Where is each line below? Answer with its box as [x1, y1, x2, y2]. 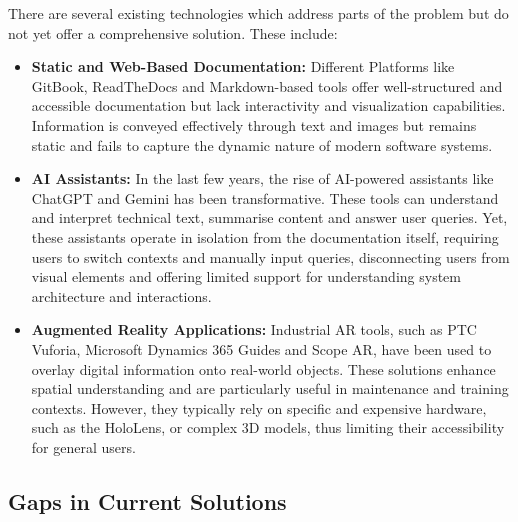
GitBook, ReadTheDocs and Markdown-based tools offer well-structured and [31, 75, 503, 96]
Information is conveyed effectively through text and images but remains [31, 114, 477, 135]
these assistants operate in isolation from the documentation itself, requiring [31, 226, 499, 247]
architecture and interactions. [31, 285, 212, 306]
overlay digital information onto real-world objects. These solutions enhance [31, 358, 496, 379]
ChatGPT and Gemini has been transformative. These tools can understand [31, 187, 499, 208]
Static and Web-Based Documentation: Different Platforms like [31, 56, 455, 77]
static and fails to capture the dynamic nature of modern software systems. [31, 134, 493, 155]
